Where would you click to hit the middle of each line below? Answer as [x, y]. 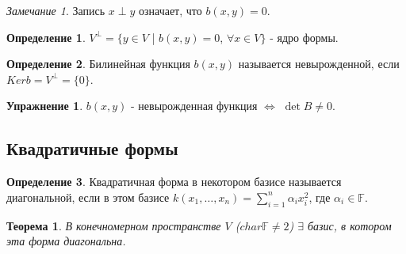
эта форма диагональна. [66, 241]
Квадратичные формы [92, 148]
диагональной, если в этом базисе [88, 197]
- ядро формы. [304, 37]
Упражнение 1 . [45, 106]
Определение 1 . [46, 37]
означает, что [170, 10]
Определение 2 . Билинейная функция [98, 64]
